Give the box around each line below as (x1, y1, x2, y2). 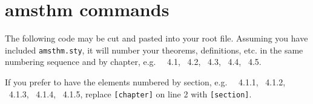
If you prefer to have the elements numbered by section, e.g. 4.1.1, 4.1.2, (5, 75, 286, 88)
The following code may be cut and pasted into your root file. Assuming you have (5, 32, 308, 44)
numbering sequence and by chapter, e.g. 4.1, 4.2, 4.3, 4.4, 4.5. (5, 55, 262, 68)
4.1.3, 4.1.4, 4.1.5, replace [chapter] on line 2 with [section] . (8, 87, 252, 100)
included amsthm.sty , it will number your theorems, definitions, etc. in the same (5, 43, 303, 56)
